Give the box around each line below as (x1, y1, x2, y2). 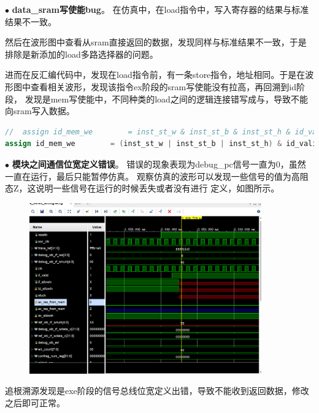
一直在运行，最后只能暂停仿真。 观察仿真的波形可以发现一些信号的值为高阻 (5, 169, 309, 182)
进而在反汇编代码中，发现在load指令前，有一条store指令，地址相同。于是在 (5, 68, 306, 81)
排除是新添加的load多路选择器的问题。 (5, 47, 158, 60)
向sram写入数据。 (5, 104, 75, 117)
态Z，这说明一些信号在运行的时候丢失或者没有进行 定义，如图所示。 (5, 182, 280, 195)
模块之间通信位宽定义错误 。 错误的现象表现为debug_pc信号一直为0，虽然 (12, 157, 306, 170)
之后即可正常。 (5, 396, 65, 409)
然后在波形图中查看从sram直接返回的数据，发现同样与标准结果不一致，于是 (5, 36, 307, 48)
